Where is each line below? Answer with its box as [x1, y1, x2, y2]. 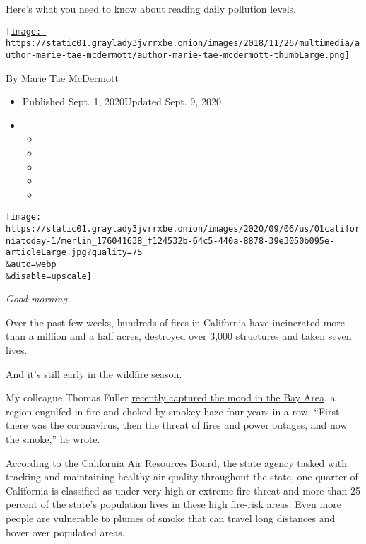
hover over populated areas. [6, 524, 125, 539]
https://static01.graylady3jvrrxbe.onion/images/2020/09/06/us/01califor [6, 223, 360, 234]
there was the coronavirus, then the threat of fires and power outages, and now [6, 418, 348, 432]
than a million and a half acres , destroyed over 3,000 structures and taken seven [6, 329, 352, 343]
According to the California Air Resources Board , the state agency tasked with [6, 455, 348, 470]
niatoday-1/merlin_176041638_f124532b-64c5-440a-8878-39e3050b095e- [6, 235, 335, 246]
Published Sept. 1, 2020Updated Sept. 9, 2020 [22, 94, 221, 109]
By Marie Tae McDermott [6, 70, 119, 85]
